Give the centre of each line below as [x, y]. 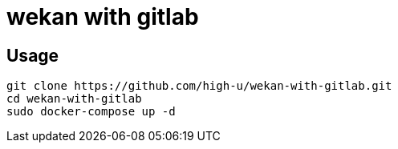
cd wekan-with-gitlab [74, 99]
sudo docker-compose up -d [91, 112]
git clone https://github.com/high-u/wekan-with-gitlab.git [199, 86]
